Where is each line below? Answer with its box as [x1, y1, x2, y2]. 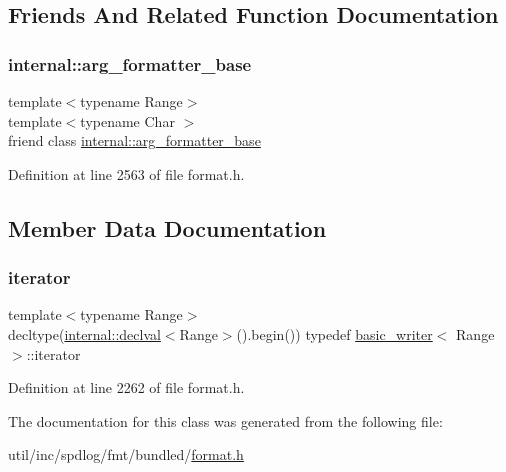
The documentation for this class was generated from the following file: [8, 410, 443, 431]
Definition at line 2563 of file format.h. [8, 163, 245, 184]
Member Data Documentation [8, 212, 327, 243]
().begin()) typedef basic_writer [236, 323, 433, 344]
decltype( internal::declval [8, 323, 161, 344]
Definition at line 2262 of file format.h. [8, 377, 245, 398]
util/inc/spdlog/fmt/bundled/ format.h [8, 444, 244, 465]
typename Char [80, 110, 175, 131]
